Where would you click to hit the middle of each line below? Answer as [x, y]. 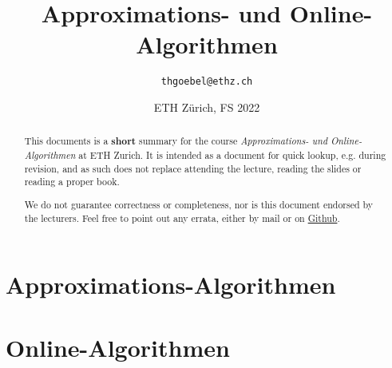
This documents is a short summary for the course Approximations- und [176, 141]
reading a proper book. [72, 182]
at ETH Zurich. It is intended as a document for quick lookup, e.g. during [232, 155]
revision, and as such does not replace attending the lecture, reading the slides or [193, 168]
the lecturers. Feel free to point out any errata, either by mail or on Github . [182, 218]
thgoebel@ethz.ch [207, 82]
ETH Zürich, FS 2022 [207, 107]
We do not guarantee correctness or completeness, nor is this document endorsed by [199, 204]
